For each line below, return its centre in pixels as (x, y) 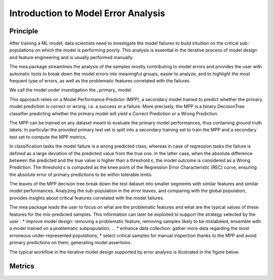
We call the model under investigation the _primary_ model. (71, 90)
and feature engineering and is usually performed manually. (72, 57)
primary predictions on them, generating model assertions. (71, 243)
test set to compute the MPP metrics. (48, 137)
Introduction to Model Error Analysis (87, 13)
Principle (24, 31)
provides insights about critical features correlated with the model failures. (87, 198)
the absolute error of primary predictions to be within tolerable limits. (81, 174)
